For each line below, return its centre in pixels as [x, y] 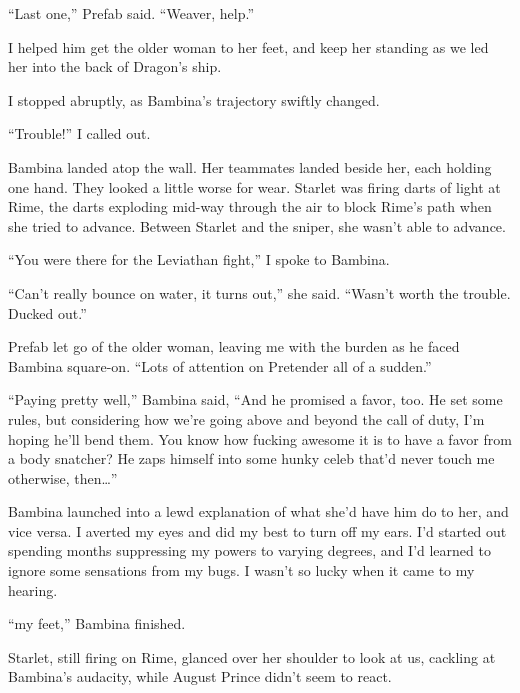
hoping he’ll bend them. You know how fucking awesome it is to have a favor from [260, 438]
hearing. [33, 589]
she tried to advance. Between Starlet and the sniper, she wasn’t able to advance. [257, 225]
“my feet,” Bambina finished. [97, 623]
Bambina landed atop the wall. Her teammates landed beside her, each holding [250, 166]
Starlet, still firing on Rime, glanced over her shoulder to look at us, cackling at [252, 656]
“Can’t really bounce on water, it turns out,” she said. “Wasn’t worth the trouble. [259, 292]
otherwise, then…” [63, 477]
